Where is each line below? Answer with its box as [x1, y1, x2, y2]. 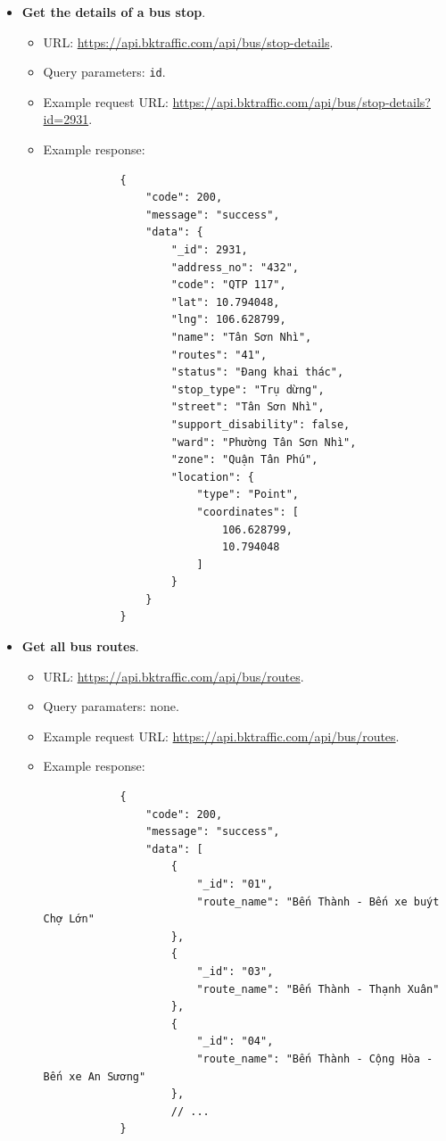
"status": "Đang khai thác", [170, 366, 344, 379]
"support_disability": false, [170, 418, 351, 431]
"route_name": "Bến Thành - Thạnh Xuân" [196, 982, 440, 996]
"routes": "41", [170, 348, 268, 361]
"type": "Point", [196, 488, 299, 501]
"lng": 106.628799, [170, 313, 286, 327]
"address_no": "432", [170, 260, 299, 274]
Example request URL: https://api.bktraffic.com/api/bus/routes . [43, 726, 400, 745]
